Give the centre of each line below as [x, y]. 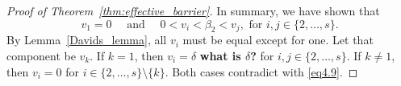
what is [220, 55]
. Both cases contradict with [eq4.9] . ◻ [261, 71]
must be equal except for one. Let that [278, 40]
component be [41, 55]
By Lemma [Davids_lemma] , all [87, 40]
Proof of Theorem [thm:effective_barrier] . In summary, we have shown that [193, 10]
